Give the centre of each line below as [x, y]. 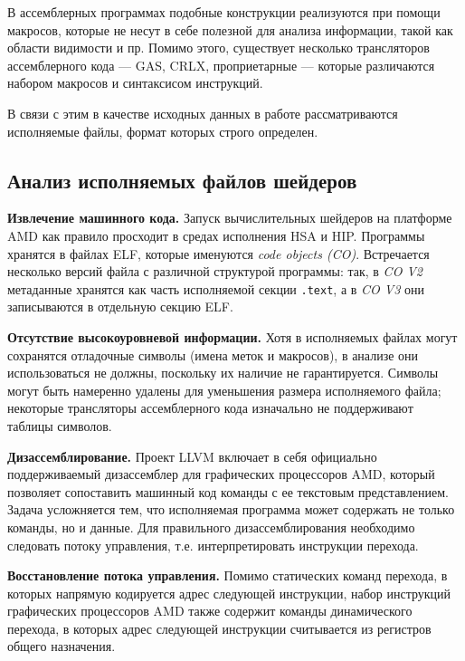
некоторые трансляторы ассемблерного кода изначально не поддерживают [210, 408]
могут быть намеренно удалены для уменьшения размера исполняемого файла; [224, 390]
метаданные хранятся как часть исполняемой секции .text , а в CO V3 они [216, 288]
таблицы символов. [60, 425]
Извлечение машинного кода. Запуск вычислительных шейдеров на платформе [230, 218]
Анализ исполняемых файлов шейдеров [182, 180]
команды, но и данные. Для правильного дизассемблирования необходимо [211, 527]
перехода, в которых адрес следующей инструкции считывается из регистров [219, 628]
